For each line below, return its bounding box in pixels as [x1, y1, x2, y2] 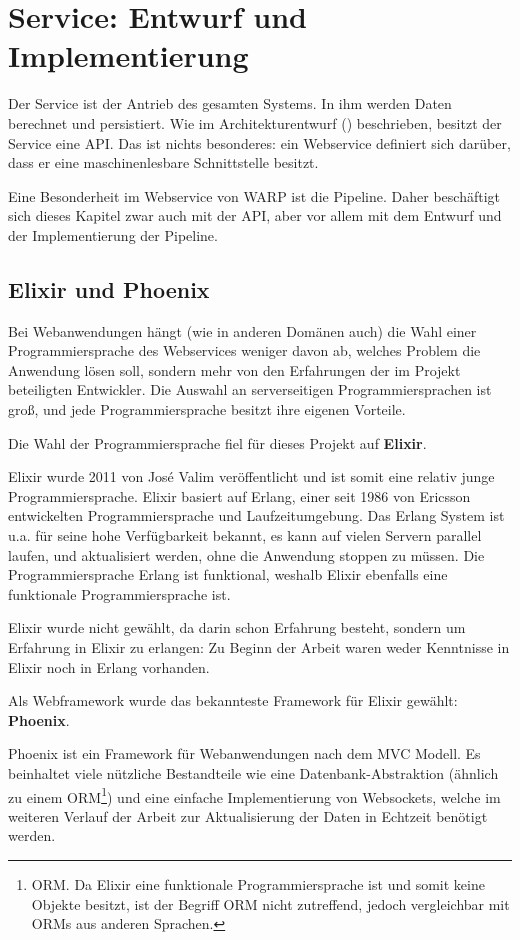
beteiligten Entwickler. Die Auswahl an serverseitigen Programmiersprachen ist [8, 379, 492, 400]
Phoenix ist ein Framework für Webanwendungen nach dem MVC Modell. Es [8, 743, 481, 764]
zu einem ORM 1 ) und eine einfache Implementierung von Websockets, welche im [8, 783, 501, 807]
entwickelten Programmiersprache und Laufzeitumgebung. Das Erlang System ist [8, 505, 505, 526]
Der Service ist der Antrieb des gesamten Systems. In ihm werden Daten [8, 93, 452, 114]
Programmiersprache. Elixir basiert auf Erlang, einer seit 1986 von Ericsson [8, 485, 471, 506]
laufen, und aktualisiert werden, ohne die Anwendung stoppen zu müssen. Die [8, 544, 485, 565]
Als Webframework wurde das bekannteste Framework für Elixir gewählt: [8, 690, 458, 711]
